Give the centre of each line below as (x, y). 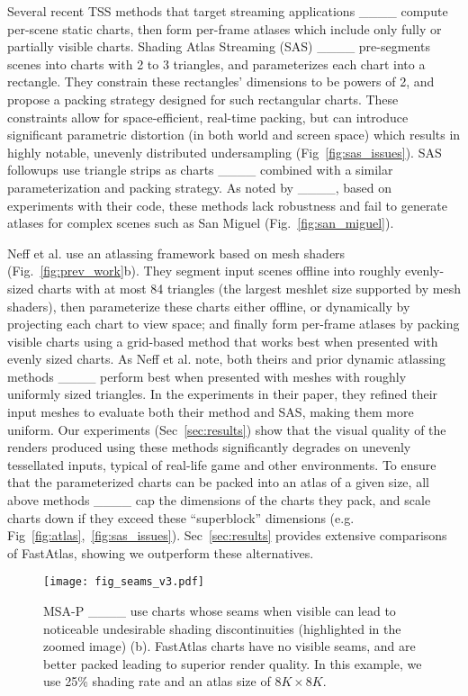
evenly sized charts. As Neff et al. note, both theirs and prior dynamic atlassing (227, 359)
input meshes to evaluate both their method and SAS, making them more (211, 412)
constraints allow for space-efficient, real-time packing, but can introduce (208, 117)
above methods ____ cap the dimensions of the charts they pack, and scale (219, 500)
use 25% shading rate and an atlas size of (157, 681)
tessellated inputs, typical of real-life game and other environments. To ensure (222, 464)
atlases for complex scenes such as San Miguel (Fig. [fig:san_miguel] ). (201, 223)
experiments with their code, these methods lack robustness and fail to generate (228, 205)
